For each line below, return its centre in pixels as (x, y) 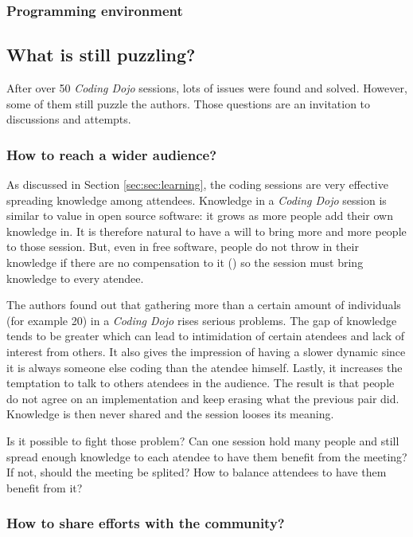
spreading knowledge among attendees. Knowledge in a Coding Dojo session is (197, 200)
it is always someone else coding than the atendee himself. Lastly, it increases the (205, 367)
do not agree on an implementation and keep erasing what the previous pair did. (203, 398)
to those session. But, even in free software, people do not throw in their (183, 247)
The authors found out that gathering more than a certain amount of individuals (204, 305)
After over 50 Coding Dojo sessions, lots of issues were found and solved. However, (207, 88)
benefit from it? (45, 487)
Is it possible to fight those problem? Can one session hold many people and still (203, 440)
